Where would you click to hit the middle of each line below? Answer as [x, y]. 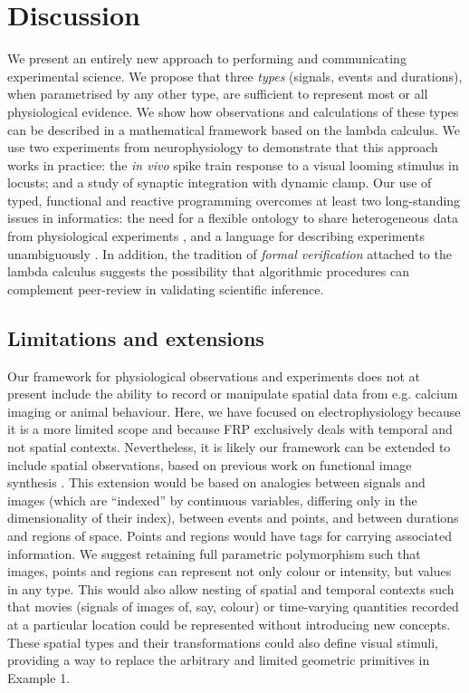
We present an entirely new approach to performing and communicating [207, 58]
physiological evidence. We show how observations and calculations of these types [233, 111]
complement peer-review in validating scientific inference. [166, 289]
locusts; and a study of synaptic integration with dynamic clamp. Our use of [220, 183]
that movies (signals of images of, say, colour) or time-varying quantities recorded [233, 606]
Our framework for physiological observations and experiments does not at [214, 375]
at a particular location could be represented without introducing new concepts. [229, 624]
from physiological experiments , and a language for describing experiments [216, 236]
